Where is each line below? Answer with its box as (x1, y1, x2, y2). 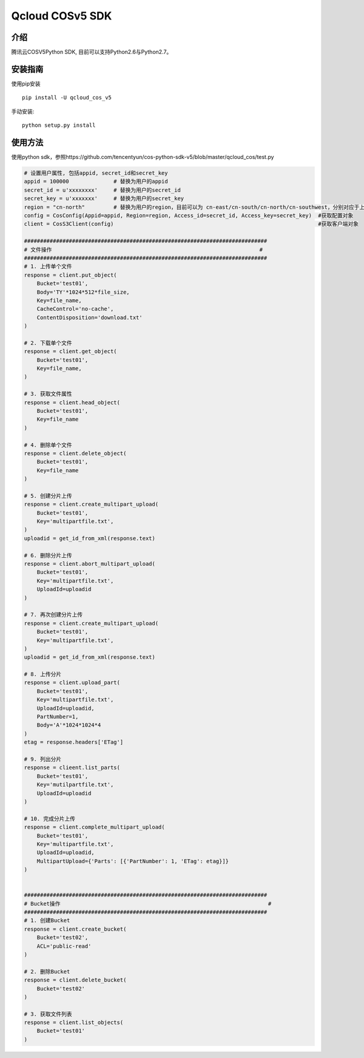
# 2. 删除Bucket (24, 968, 70, 975)
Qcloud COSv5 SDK (11, 9, 112, 22)
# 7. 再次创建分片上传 (24, 611, 83, 619)
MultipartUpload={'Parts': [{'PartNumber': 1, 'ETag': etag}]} (36, 858, 229, 864)
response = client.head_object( (24, 399, 121, 406)
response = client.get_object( (24, 348, 118, 355)
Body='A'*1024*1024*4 (36, 722, 101, 728)
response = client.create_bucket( (24, 926, 127, 932)
